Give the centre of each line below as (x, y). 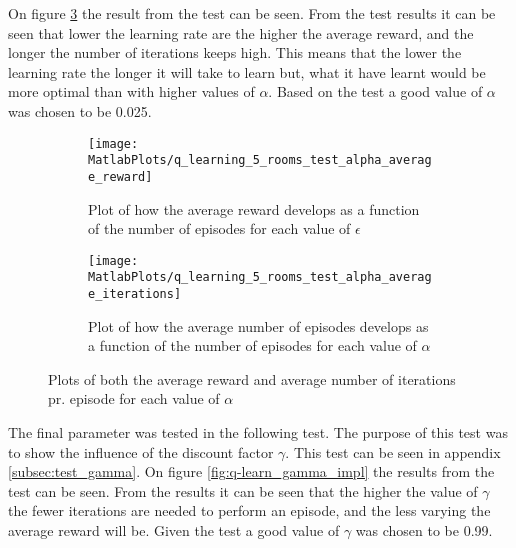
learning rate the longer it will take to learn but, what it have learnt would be (247, 71)
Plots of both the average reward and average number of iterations (252, 378)
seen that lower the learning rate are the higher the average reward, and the (241, 32)
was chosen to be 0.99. (424, 530)
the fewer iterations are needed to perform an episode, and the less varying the (249, 510)
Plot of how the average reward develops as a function (254, 208)
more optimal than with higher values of (131, 91)
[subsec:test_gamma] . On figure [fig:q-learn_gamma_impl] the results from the (251, 471)
